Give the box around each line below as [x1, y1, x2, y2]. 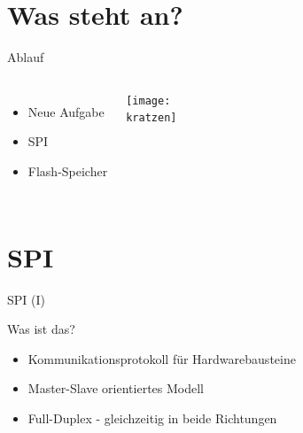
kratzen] [126, 112, 177, 125]
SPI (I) [7, 290, 45, 308]
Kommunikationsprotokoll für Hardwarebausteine [27, 349, 296, 367]
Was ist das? [7, 320, 75, 338]
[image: [126, 94, 171, 107]
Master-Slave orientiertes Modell [27, 379, 205, 398]
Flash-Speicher [27, 161, 108, 180]
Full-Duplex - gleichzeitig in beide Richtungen [27, 409, 277, 427]
